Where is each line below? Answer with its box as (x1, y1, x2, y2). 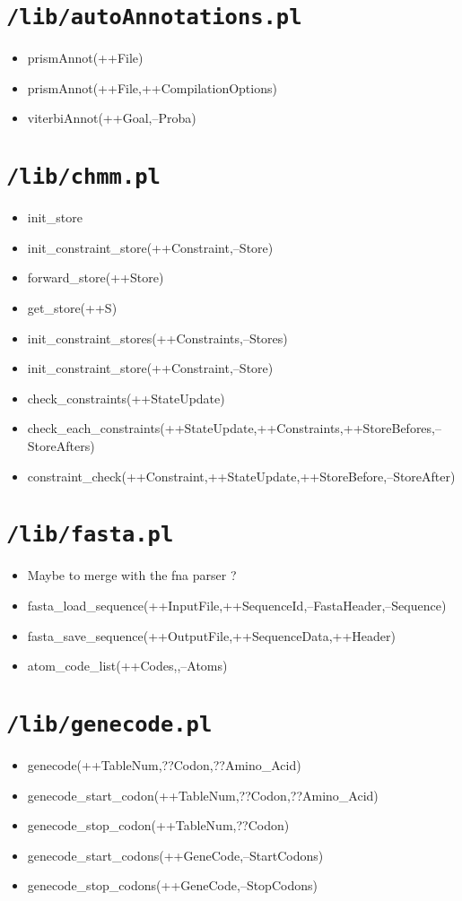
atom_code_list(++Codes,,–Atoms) (27, 656, 228, 675)
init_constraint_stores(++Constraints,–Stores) (27, 328, 288, 347)
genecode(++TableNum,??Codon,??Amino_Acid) (27, 756, 301, 775)
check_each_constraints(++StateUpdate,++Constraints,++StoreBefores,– (27, 419, 441, 438)
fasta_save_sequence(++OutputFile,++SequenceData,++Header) (27, 626, 396, 645)
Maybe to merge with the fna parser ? (27, 566, 237, 585)
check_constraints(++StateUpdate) (27, 388, 225, 407)
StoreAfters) (27, 437, 95, 455)
